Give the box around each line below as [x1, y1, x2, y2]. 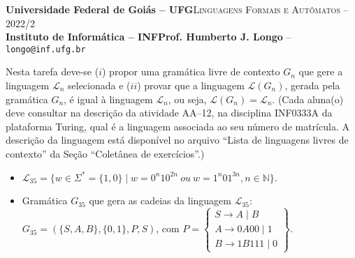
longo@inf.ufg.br [6, 44, 86, 54]
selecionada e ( [68, 78, 131, 93]
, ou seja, [168, 91, 207, 106]
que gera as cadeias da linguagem [89, 193, 231, 208]
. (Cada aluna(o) [272, 91, 344, 106]
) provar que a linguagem [137, 78, 245, 93]
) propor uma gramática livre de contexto [102, 64, 280, 79]
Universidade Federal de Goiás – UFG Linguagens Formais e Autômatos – [6, 2, 349, 16]
